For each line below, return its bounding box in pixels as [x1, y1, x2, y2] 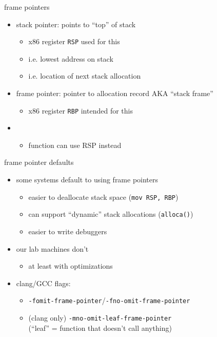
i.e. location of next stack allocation [28, 70, 141, 81]
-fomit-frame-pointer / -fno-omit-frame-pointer [28, 295, 190, 306]
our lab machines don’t [16, 243, 89, 254]
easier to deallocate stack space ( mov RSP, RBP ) [28, 191, 179, 202]
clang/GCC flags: [16, 277, 71, 288]
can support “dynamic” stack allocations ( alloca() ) [28, 209, 193, 219]
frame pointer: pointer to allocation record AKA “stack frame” [16, 88, 213, 99]
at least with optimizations [28, 260, 113, 271]
